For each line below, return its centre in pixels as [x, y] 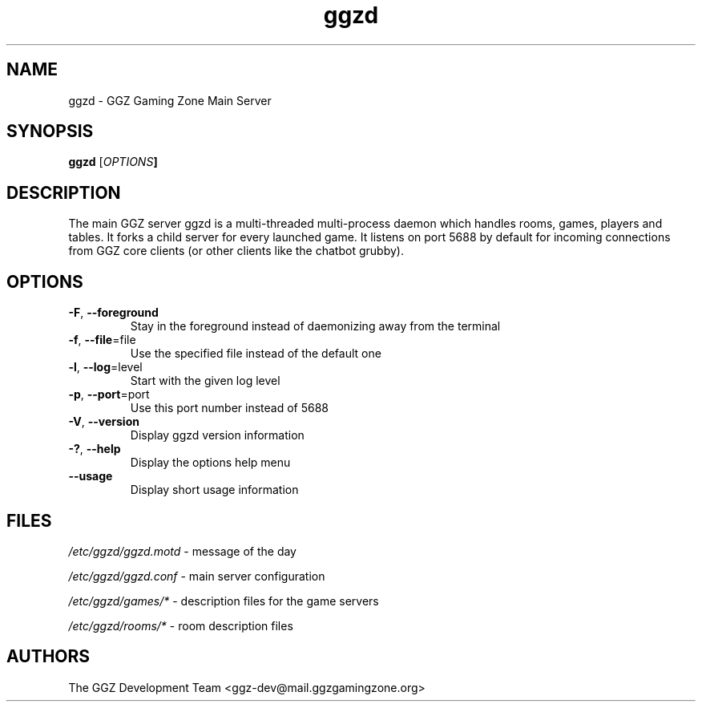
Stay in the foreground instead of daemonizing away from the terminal [315, 326]
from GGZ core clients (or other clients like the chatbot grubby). [236, 251]
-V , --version [104, 422]
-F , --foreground [113, 313]
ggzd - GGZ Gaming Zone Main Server [170, 100]
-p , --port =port [109, 394]
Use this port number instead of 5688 [229, 408]
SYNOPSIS [50, 131]
